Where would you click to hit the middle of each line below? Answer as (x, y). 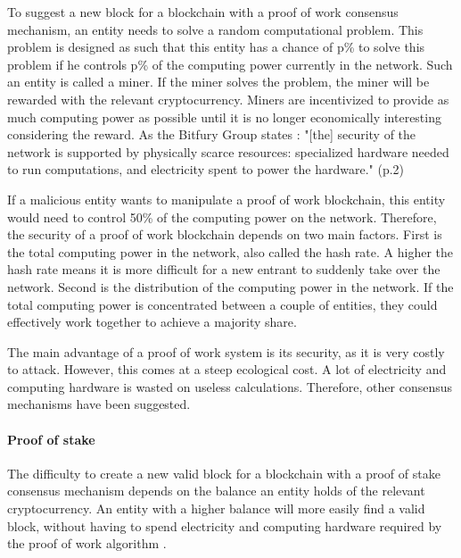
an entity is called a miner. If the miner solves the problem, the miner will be (218, 82)
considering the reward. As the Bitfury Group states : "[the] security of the (212, 134)
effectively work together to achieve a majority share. (152, 322)
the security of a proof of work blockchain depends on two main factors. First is (225, 234)
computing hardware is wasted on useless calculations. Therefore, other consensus (230, 386)
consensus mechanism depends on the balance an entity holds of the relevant (216, 491)
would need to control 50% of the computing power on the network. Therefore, (222, 217)
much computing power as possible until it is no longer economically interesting (224, 117)
